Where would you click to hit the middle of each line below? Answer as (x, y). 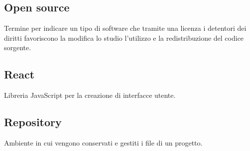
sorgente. (18, 47)
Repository (33, 122)
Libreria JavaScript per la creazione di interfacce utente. (90, 95)
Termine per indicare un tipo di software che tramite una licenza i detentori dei (125, 28)
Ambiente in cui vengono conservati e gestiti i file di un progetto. (103, 142)
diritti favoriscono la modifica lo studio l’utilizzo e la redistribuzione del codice (124, 38)
